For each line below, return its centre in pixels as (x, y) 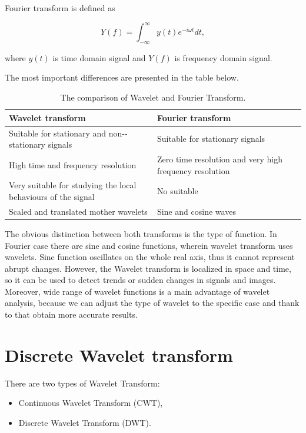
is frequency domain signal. (223, 57)
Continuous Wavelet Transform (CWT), (91, 403)
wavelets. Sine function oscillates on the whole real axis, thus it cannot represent (150, 257)
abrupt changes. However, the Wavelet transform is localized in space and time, (148, 268)
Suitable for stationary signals (211, 139)
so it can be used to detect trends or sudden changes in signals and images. (140, 280)
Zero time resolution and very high (220, 159)
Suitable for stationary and (58, 133)
